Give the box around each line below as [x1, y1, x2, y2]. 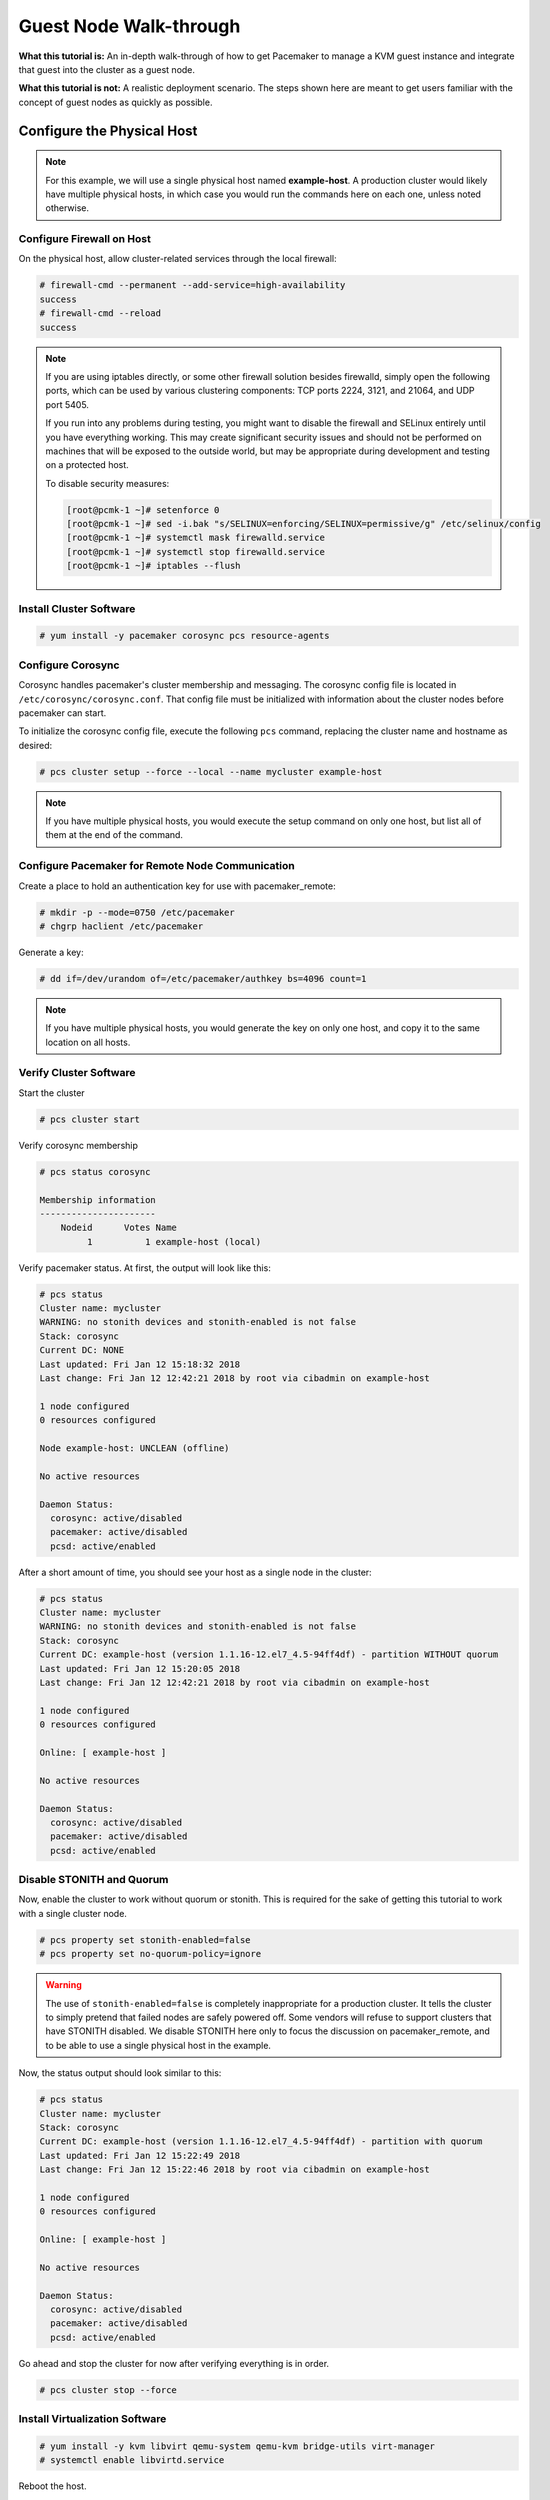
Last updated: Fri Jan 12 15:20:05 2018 [39, 1663, 240, 1674]
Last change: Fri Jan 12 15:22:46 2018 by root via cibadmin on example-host [39, 2164, 430, 2175]
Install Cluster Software [18, 601, 136, 615]
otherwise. [45, 202, 90, 214]
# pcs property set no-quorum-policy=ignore [39, 1948, 262, 1960]
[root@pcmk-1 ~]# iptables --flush [66, 560, 241, 572]
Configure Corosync [18, 658, 120, 672]
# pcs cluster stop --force [39, 2384, 177, 2395]
